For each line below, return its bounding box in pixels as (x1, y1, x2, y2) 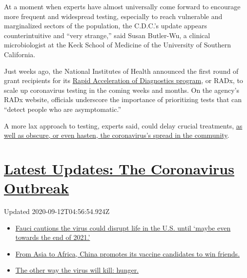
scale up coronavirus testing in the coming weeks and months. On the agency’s (4, 85, 239, 95)
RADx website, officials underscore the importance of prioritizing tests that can (4, 94, 242, 105)
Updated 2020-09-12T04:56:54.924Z (4, 206, 110, 216)
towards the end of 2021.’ (15, 232, 90, 242)
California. (4, 49, 36, 59)
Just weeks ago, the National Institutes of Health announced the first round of (4, 65, 239, 76)
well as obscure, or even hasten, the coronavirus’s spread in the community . (4, 130, 229, 140)
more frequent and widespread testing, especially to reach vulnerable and (4, 11, 223, 21)
